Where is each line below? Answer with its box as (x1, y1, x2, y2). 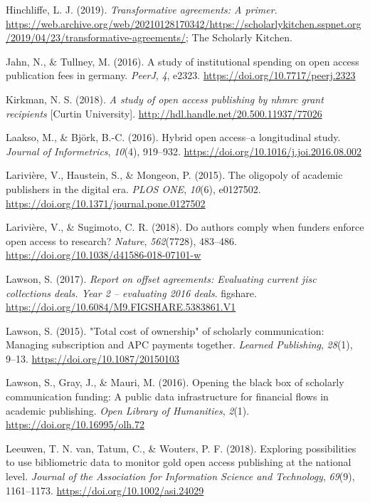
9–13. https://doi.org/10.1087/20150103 (6, 351, 179, 365)
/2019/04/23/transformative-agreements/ (6, 30, 186, 45)
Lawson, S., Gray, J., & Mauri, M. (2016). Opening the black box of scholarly (6, 375, 344, 390)
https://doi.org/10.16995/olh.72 (6, 417, 144, 432)
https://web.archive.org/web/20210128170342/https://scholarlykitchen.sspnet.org (6, 16, 361, 31)
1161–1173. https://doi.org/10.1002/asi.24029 (6, 482, 204, 497)
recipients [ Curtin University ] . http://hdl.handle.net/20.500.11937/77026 (6, 105, 322, 120)
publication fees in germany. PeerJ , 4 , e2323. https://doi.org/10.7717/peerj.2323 (6, 68, 356, 83)
